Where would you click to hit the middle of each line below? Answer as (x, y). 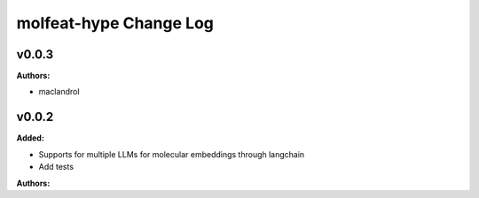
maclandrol (59, 92)
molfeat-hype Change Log (115, 23)
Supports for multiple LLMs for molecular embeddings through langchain (172, 154)
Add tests (56, 167)
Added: (30, 138)
